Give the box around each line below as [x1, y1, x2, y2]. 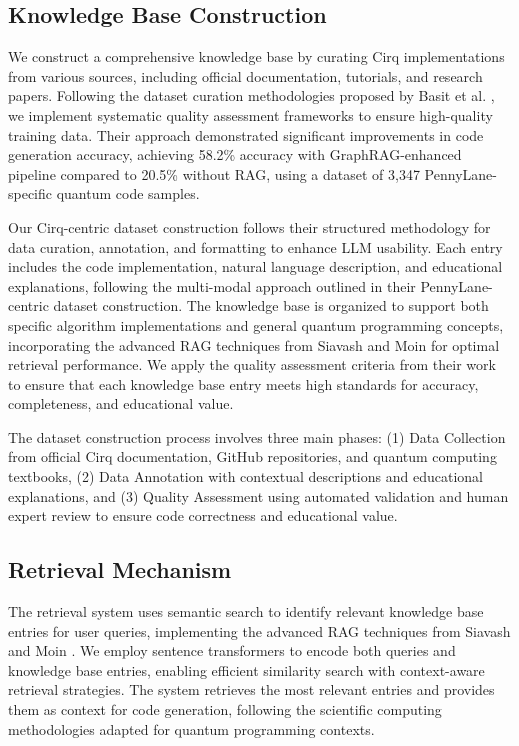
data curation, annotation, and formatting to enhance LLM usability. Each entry [8, 236, 503, 257]
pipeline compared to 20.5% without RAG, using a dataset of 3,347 [8, 163, 420, 184]
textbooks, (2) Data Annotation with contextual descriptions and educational [8, 466, 483, 487]
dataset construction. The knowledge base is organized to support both [53, 295, 489, 316]
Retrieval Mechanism [8, 554, 232, 585]
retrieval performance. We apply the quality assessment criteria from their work [8, 354, 496, 375]
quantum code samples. [56, 183, 200, 204]
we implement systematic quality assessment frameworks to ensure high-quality [8, 104, 493, 125]
